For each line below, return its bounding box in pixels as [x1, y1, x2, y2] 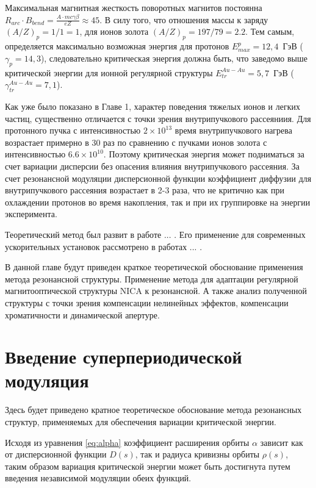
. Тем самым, [245, 25, 295, 38]
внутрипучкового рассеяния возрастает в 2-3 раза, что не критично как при [5, 184, 285, 196]
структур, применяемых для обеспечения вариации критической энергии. [5, 415, 276, 428]
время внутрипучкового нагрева [174, 124, 292, 137]
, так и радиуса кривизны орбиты [135, 448, 260, 461]
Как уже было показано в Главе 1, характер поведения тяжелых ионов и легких [5, 100, 300, 112]
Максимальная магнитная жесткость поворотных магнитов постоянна [5, 1, 262, 13]
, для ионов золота [79, 25, 149, 38]
